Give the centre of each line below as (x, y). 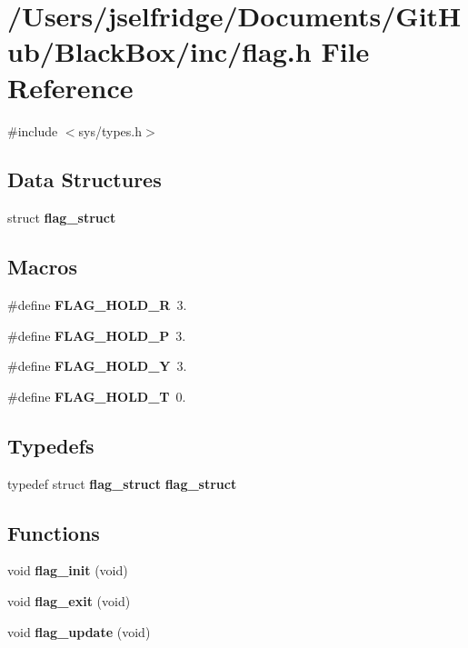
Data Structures (85, 179)
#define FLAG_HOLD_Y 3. (97, 366)
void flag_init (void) (68, 570)
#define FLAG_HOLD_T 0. (97, 396)
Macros (42, 267)
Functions (54, 532)
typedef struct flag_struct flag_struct (122, 483)
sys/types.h (110, 130)
